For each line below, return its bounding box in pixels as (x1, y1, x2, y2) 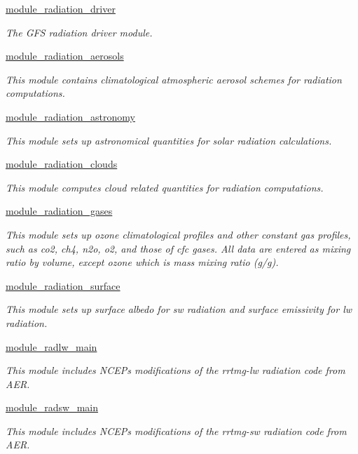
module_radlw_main (6, 339, 97, 354)
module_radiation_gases (6, 203, 113, 218)
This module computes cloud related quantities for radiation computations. (6, 180, 324, 194)
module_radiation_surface (6, 278, 121, 293)
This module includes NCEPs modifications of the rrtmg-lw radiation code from (6, 363, 345, 378)
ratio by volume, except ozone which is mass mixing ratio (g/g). (6, 255, 279, 269)
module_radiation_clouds (6, 156, 118, 171)
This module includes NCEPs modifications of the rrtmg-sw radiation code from (6, 423, 347, 438)
